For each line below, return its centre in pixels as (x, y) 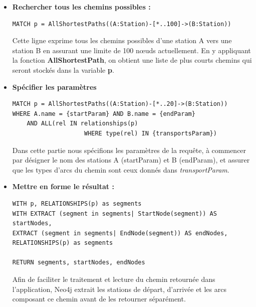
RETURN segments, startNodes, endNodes (79, 263)
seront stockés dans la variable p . (63, 69)
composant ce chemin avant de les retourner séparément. (99, 299)
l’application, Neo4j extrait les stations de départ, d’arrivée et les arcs (119, 289)
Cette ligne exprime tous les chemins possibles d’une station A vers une (122, 40)
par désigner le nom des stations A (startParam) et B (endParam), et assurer (131, 160)
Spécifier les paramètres (54, 87)
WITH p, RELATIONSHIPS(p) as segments (77, 203)
